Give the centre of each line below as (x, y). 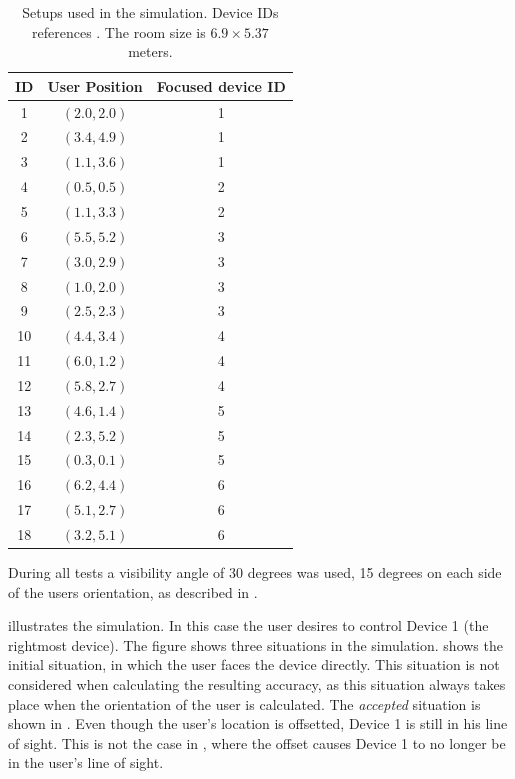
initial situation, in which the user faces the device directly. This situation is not (254, 664)
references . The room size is (119, 31)
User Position (95, 85)
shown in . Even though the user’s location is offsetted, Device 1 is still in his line (258, 723)
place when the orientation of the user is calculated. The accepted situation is (244, 703)
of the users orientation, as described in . (133, 591)
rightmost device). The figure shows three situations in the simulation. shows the (255, 644)
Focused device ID (221, 85)
